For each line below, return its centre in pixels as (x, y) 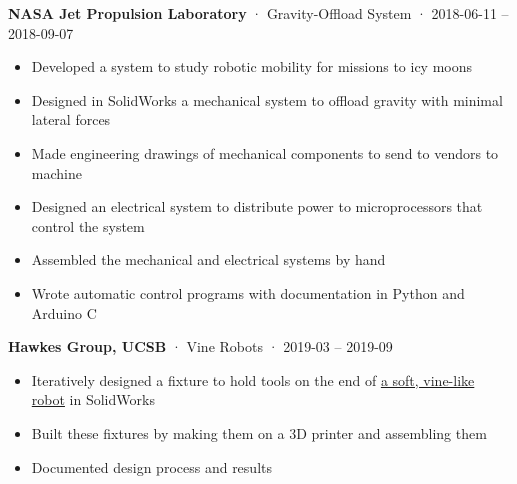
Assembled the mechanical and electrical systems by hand (208, 259)
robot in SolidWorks (93, 399)
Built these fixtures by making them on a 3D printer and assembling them (259, 432)
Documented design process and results (151, 466)
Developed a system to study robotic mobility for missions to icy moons (252, 66)
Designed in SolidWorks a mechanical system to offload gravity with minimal (267, 99)
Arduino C (64, 312)
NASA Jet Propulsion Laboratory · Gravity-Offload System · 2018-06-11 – (258, 13)
